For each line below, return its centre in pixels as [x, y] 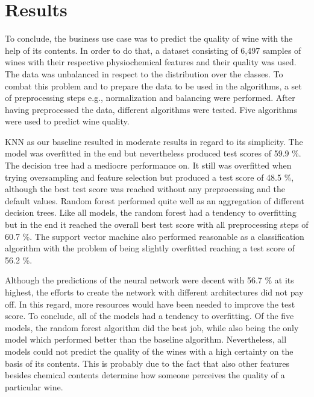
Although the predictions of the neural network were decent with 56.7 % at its [149, 280]
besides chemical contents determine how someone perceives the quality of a [145, 375]
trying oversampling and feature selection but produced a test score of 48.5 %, [149, 177]
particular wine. [34, 386]
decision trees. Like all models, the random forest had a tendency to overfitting [151, 212]
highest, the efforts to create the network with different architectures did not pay [154, 292]
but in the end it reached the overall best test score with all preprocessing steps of [157, 224]
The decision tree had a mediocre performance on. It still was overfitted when [148, 165]
